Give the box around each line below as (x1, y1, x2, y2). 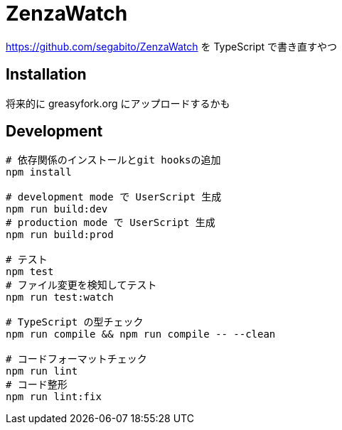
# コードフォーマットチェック (6, 353, 147, 365)
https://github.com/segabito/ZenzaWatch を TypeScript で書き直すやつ (6, 40, 338, 53)
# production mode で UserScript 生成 (6, 217, 215, 229)
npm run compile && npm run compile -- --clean (6, 328, 276, 340)
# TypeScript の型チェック (6, 316, 144, 328)
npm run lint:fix (6, 391, 102, 403)
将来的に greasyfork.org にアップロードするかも (6, 97, 230, 109)
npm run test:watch (6, 291, 114, 303)
